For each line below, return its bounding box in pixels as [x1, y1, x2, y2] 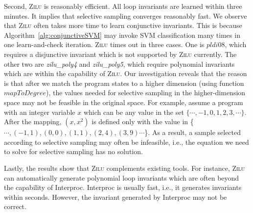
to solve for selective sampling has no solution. [4, 146, 143, 157]
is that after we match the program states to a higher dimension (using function [4, 78, 244, 88]
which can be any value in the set [83, 106, 184, 117]
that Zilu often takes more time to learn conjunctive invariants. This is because [4, 20, 242, 30]
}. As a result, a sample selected [144, 127, 241, 137]
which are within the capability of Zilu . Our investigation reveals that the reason [4, 68, 247, 79]
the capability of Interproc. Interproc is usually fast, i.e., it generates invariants [4, 182, 242, 192]
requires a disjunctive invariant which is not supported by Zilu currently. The [4, 49, 237, 59]
